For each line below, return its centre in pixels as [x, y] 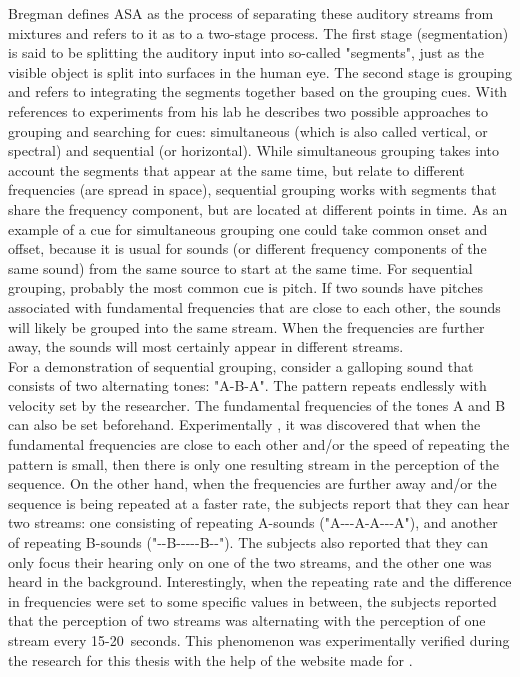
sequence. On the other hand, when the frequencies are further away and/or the [252, 483]
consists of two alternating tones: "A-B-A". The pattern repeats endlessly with [247, 385]
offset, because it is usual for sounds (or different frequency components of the [247, 248]
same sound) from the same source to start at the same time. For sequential [240, 267]
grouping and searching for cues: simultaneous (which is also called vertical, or [248, 130]
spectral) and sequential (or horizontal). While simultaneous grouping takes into [253, 150]
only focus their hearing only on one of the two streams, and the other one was [250, 561]
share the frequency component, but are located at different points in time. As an [258, 208]
